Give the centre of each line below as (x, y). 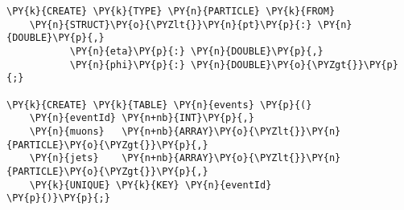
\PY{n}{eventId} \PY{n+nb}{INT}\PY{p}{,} (142, 118)
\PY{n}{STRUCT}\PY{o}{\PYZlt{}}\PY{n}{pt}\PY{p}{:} (171, 24)
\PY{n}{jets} (64, 158)
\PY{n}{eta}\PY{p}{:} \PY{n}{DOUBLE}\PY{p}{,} (196, 51)
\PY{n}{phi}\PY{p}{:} (127, 65)
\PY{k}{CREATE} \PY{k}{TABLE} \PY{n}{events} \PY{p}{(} (159, 105)
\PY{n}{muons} (67, 131)
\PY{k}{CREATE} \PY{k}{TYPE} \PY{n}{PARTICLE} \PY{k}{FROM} (171, 11)
